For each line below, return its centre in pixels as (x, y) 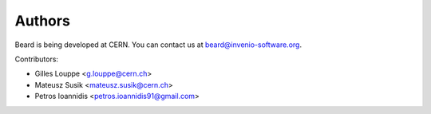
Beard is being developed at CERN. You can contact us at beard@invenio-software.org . (158, 45)
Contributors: (37, 59)
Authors (43, 21)
